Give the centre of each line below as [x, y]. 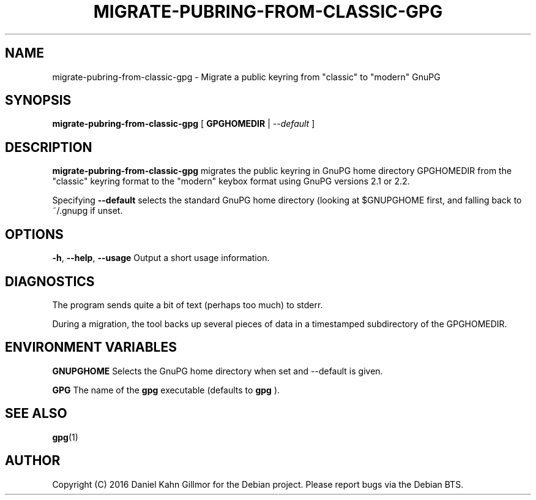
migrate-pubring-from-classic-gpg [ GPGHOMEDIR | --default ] [184, 124]
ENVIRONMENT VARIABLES [91, 347]
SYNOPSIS [38, 100]
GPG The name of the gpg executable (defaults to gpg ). [166, 390]
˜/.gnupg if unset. [87, 211]
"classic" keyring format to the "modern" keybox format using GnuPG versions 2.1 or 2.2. [231, 181]
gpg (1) [65, 437]
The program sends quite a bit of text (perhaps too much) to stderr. [188, 305]
